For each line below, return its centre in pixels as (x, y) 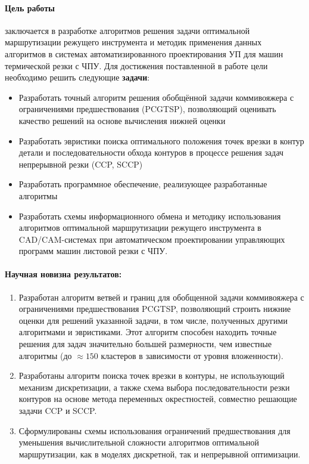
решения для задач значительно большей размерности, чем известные (145, 344)
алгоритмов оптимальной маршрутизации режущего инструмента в (140, 228)
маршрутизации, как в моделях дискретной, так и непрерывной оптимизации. (160, 454)
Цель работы (30, 7)
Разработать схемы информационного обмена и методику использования (150, 216)
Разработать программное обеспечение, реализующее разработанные (143, 184)
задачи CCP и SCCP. (58, 411)
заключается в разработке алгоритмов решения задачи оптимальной (127, 30)
